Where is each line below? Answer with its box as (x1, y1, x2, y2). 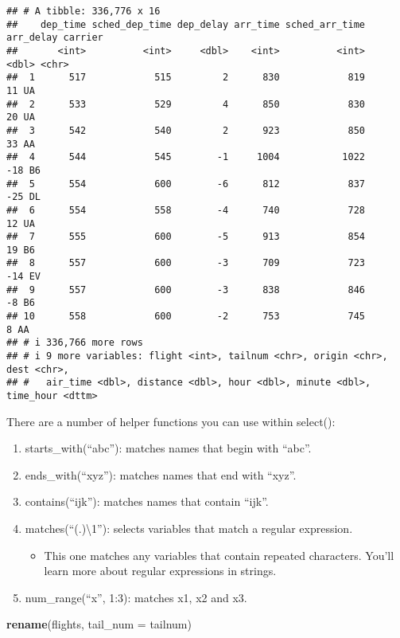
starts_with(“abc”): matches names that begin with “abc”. (25, 440, 312, 456)
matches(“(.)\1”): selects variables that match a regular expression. (25, 520, 353, 537)
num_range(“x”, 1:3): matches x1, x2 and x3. (25, 589, 247, 605)
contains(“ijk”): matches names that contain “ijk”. (25, 493, 269, 510)
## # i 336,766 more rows (6, 337, 143, 349)
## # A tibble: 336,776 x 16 (6, 6, 161, 17)
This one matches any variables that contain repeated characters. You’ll (44, 546, 394, 563)
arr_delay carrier (6, 32, 103, 44)
